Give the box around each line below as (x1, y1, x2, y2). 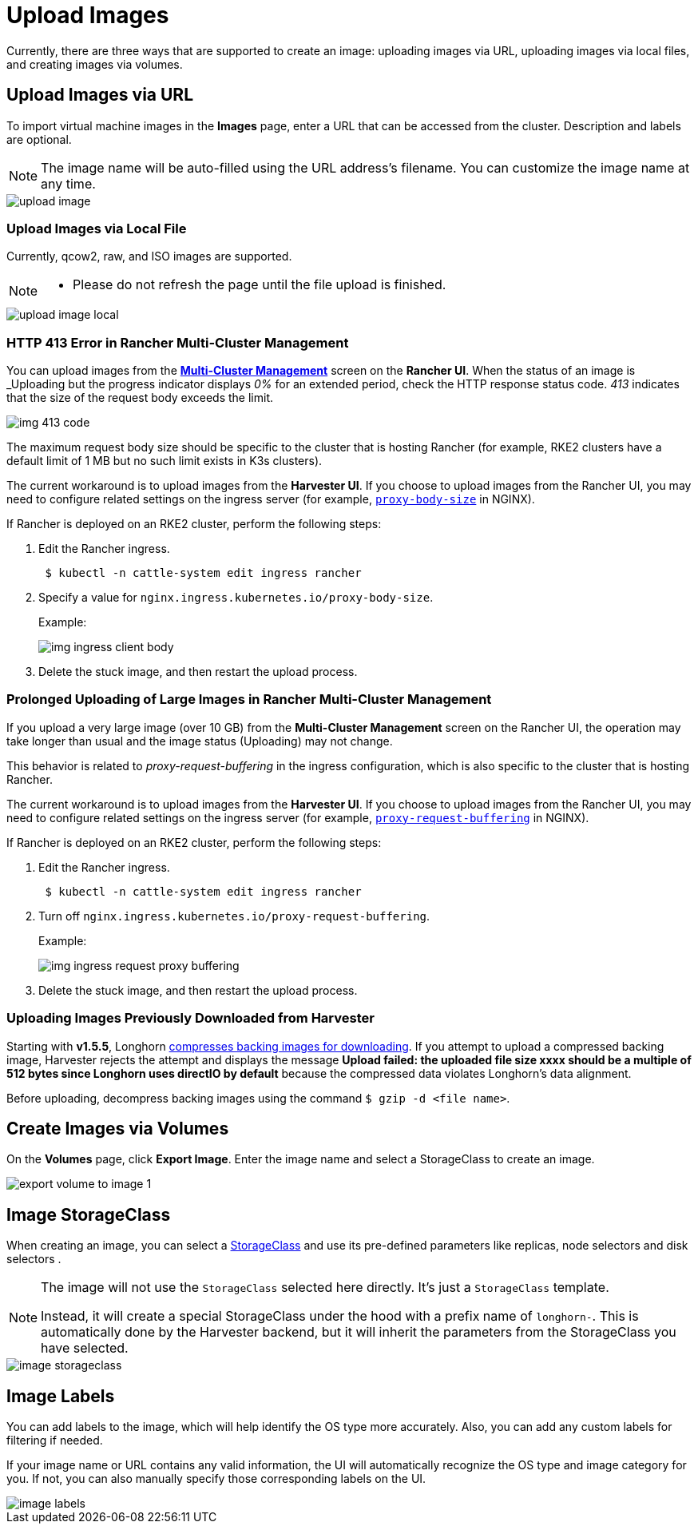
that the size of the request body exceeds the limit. (6, 391, 274, 405)
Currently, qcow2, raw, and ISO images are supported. (6, 249, 292, 264)
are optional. (6, 132, 72, 146)
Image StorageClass (6, 1204, 171, 1225)
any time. (41, 175, 96, 192)
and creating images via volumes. (6, 57, 183, 71)
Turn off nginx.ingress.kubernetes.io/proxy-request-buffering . (38, 908, 430, 923)
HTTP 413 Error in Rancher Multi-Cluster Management (6, 334, 349, 351)
